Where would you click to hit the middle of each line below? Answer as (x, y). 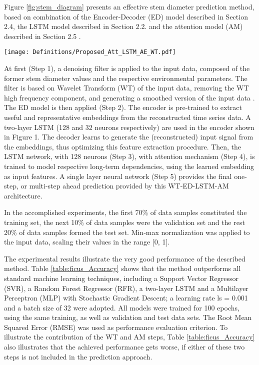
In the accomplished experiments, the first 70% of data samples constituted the (125, 212)
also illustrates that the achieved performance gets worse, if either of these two (124, 347)
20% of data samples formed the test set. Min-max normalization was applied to (127, 232)
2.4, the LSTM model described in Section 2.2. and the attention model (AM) (123, 26)
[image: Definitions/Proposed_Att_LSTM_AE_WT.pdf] (90, 52)
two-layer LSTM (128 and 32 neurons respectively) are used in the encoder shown (129, 127)
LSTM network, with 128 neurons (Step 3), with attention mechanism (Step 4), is (129, 156)
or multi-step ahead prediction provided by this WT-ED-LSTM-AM (125, 186)
